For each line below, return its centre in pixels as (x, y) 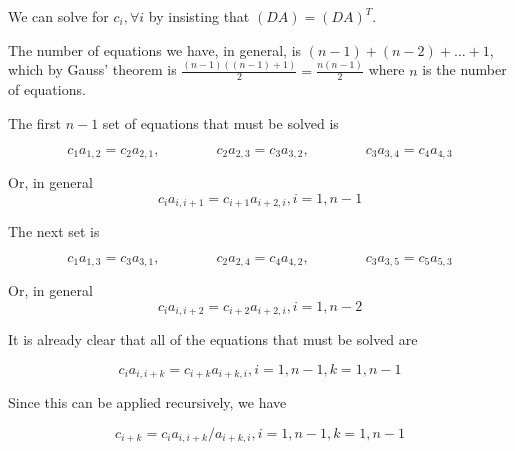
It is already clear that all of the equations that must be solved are (213, 339)
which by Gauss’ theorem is (92, 69)
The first (35, 122)
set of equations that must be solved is (220, 122)
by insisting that (199, 16)
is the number (464, 69)
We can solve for (58, 16)
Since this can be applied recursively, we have (147, 402)
